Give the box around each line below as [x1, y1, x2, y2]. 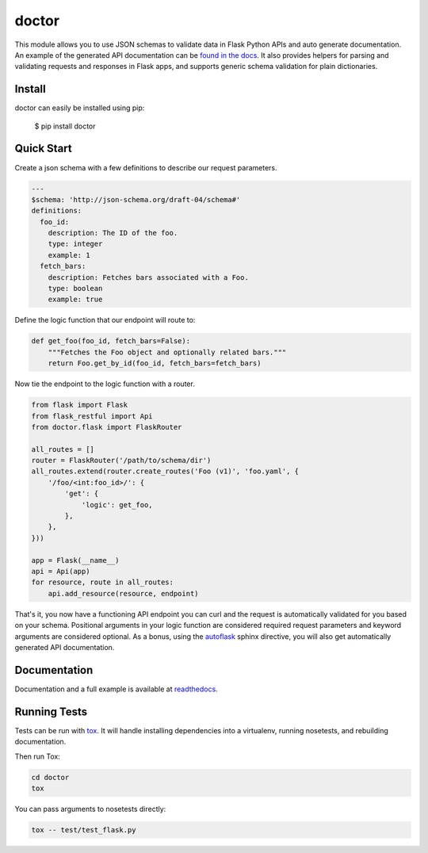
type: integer [48, 239, 103, 249]
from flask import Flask [31, 400, 128, 410]
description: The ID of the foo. [48, 228, 178, 238]
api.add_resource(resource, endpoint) [48, 589, 199, 598]
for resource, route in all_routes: [31, 578, 174, 587]
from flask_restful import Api [31, 411, 154, 420]
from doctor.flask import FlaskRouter [31, 423, 182, 431]
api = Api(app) [31, 567, 90, 576]
